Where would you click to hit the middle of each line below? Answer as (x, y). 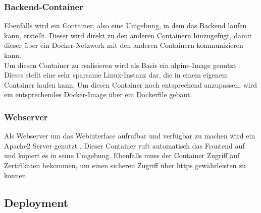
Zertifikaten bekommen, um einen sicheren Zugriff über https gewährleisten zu (125, 165)
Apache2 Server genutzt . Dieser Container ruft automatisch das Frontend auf (124, 145)
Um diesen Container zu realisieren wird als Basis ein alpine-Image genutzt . (122, 65)
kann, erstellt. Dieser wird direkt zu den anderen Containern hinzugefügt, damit (128, 35)
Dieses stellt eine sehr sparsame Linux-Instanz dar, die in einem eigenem (116, 75)
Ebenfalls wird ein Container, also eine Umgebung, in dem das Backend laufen (125, 25)
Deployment (36, 202)
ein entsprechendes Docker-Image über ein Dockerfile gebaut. (98, 94)
